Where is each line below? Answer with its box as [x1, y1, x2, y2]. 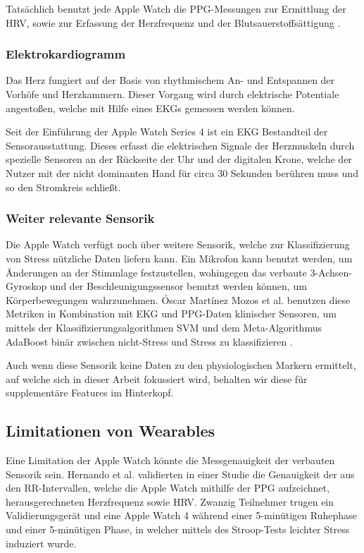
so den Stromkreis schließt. [6, 179, 121, 194]
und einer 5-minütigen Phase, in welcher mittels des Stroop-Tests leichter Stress [6, 522, 350, 537]
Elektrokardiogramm [6, 45, 126, 63]
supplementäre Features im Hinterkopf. [6, 385, 174, 400]
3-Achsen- [310, 265, 352, 279]
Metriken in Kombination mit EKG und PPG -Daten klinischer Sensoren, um [6, 306, 337, 321]
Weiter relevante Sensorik [6, 209, 155, 227]
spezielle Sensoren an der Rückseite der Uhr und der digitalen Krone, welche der [6, 152, 352, 166]
